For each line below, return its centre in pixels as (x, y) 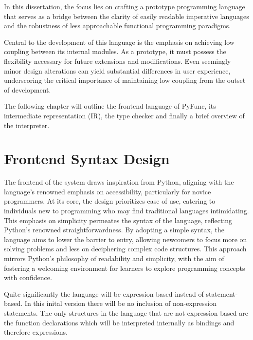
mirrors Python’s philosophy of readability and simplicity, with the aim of (114, 258)
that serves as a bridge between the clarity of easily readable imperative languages (126, 16)
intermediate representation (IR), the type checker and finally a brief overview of (124, 115)
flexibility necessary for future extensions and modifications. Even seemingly (117, 61)
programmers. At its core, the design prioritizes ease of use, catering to (110, 201)
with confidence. (28, 277)
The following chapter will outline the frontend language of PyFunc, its (110, 106)
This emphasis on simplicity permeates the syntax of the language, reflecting (118, 220)
